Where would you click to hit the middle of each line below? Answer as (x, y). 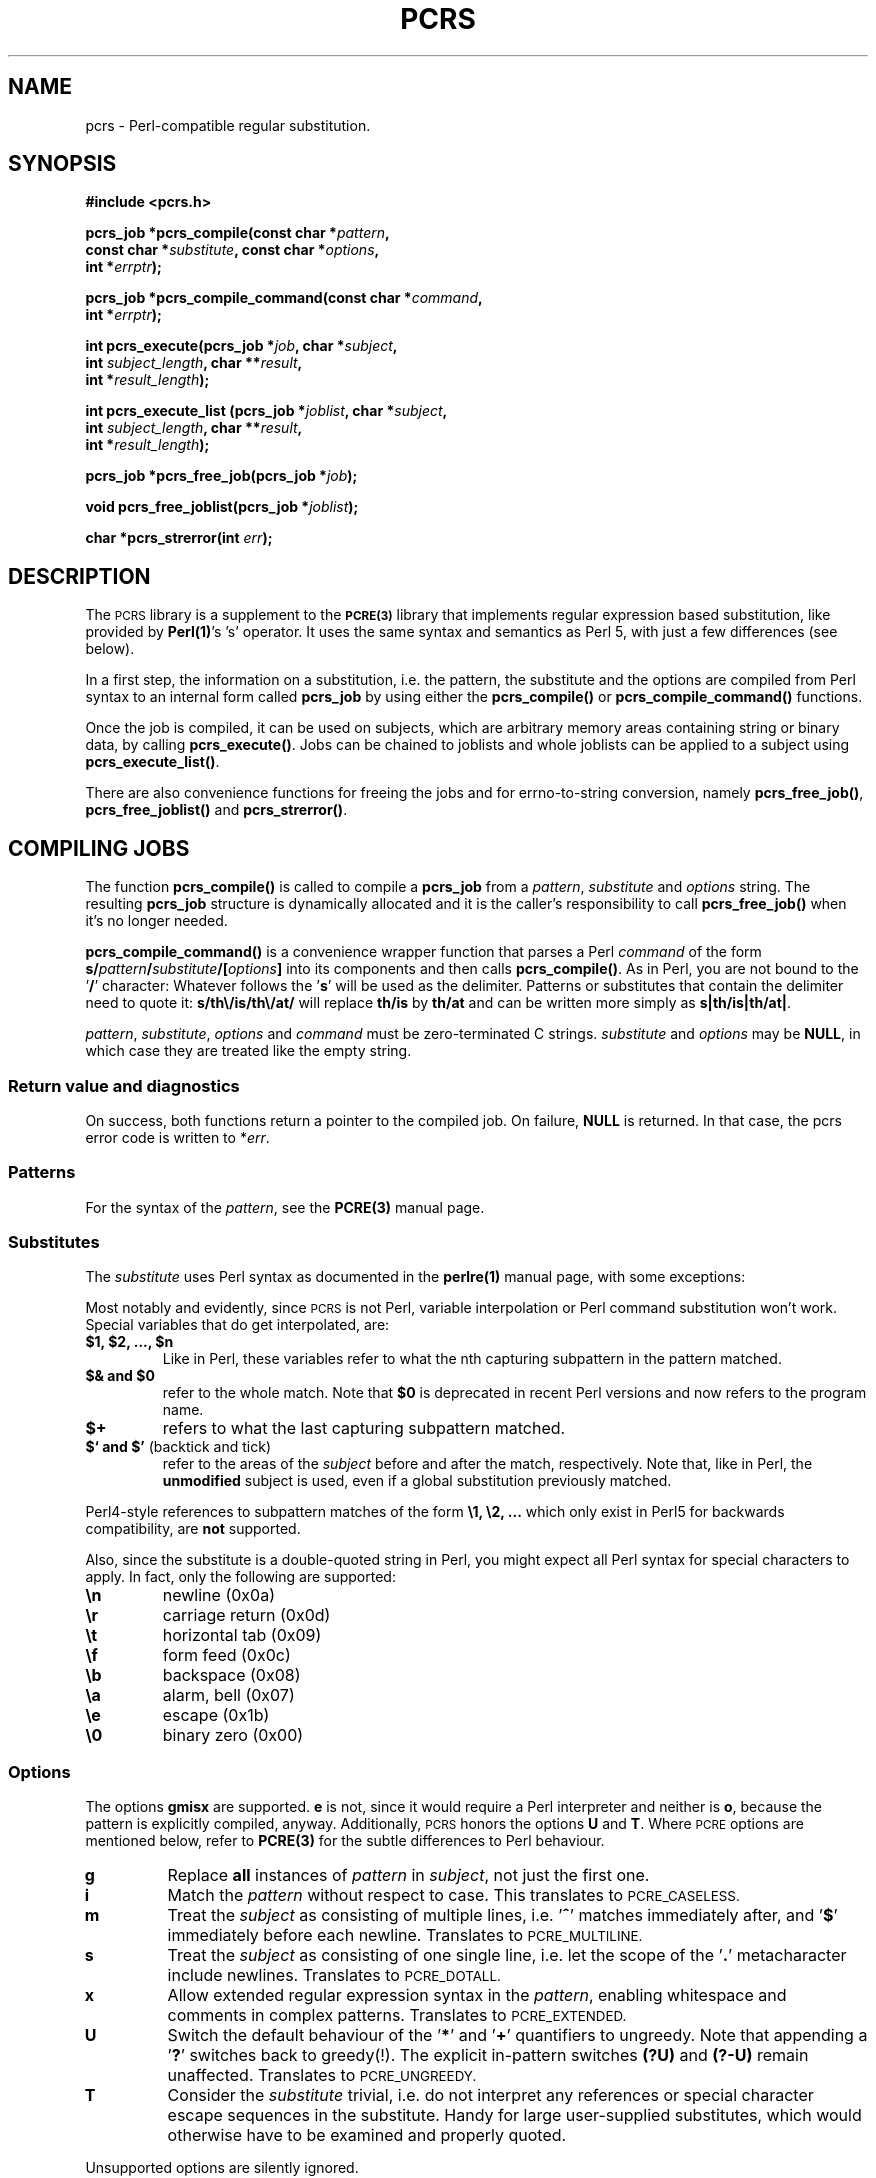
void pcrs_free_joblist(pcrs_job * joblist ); (222, 507)
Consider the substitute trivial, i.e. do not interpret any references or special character (490, 2095)
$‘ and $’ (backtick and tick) (178, 1447)
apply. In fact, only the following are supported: (240, 1577)
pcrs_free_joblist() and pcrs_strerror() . (216, 810)
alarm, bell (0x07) (228, 1695)
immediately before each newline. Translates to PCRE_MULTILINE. (405, 1935)
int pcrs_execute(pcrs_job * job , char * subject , (241, 346)
